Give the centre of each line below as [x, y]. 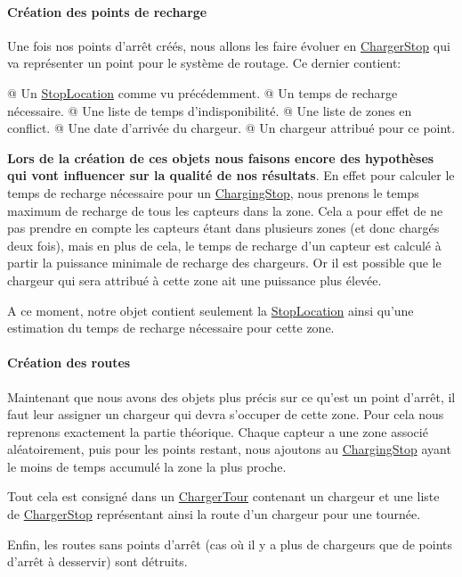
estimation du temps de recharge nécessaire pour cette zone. [171, 328]
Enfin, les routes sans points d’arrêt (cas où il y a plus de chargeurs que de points [230, 544]
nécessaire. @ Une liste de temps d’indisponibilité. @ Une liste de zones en [210, 110]
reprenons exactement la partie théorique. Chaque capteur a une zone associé [218, 431]
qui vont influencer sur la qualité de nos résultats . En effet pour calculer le [231, 175]
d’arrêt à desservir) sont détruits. [97, 561]
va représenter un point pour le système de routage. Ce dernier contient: [204, 63]
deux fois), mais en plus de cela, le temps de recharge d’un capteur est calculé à [224, 245]
